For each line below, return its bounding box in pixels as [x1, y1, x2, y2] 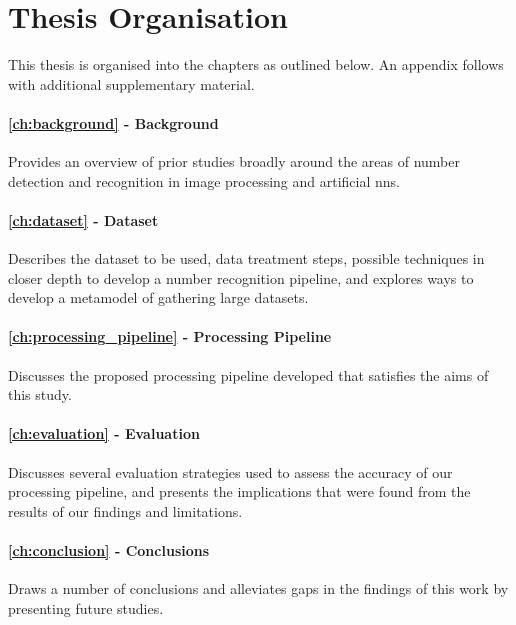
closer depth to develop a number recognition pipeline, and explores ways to [8, 267, 474, 288]
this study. [8, 384, 72, 405]
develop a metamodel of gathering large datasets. [8, 287, 309, 308]
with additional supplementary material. [8, 73, 255, 94]
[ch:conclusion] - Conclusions [8, 540, 210, 561]
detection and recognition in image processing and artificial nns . [8, 170, 401, 191]
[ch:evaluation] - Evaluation [8, 423, 200, 444]
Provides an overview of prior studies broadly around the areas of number [8, 151, 460, 172]
